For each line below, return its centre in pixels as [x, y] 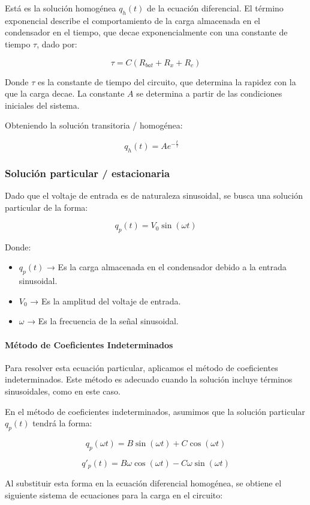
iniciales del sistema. [42, 105]
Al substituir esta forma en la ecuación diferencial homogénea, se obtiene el [143, 483]
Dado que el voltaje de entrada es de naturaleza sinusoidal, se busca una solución [154, 195]
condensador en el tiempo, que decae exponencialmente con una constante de [146, 32]
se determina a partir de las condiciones [209, 93]
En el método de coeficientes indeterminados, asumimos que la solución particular [155, 411]
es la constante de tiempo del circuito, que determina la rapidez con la [167, 81]
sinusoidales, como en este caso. [63, 391]
